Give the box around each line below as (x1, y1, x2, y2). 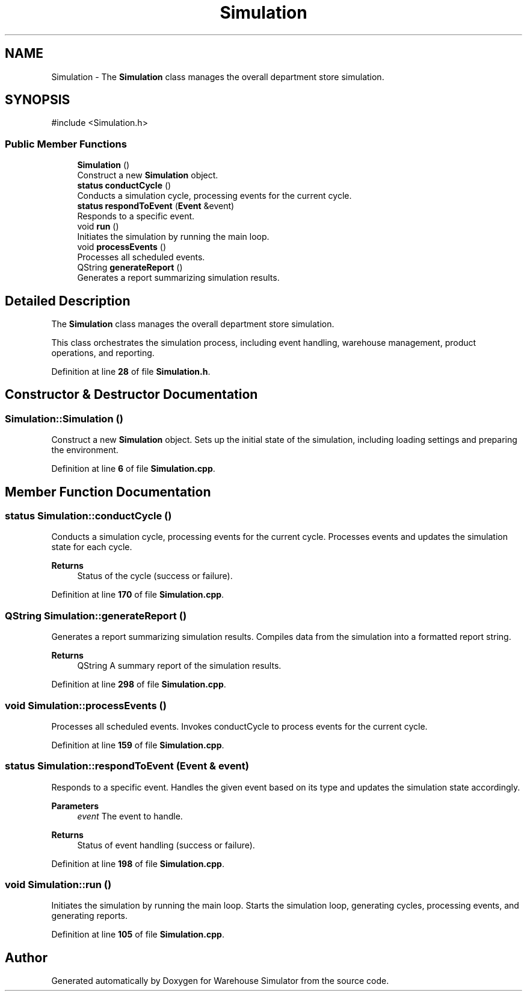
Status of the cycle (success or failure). (77, 571, 233, 581)
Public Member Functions (5, 137, 127, 150)
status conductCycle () (77, 180, 171, 191)
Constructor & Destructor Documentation (5, 387, 258, 402)
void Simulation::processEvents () (5, 699, 167, 712)
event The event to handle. (77, 810, 183, 821)
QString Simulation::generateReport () (5, 609, 187, 622)
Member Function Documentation (5, 484, 211, 500)
